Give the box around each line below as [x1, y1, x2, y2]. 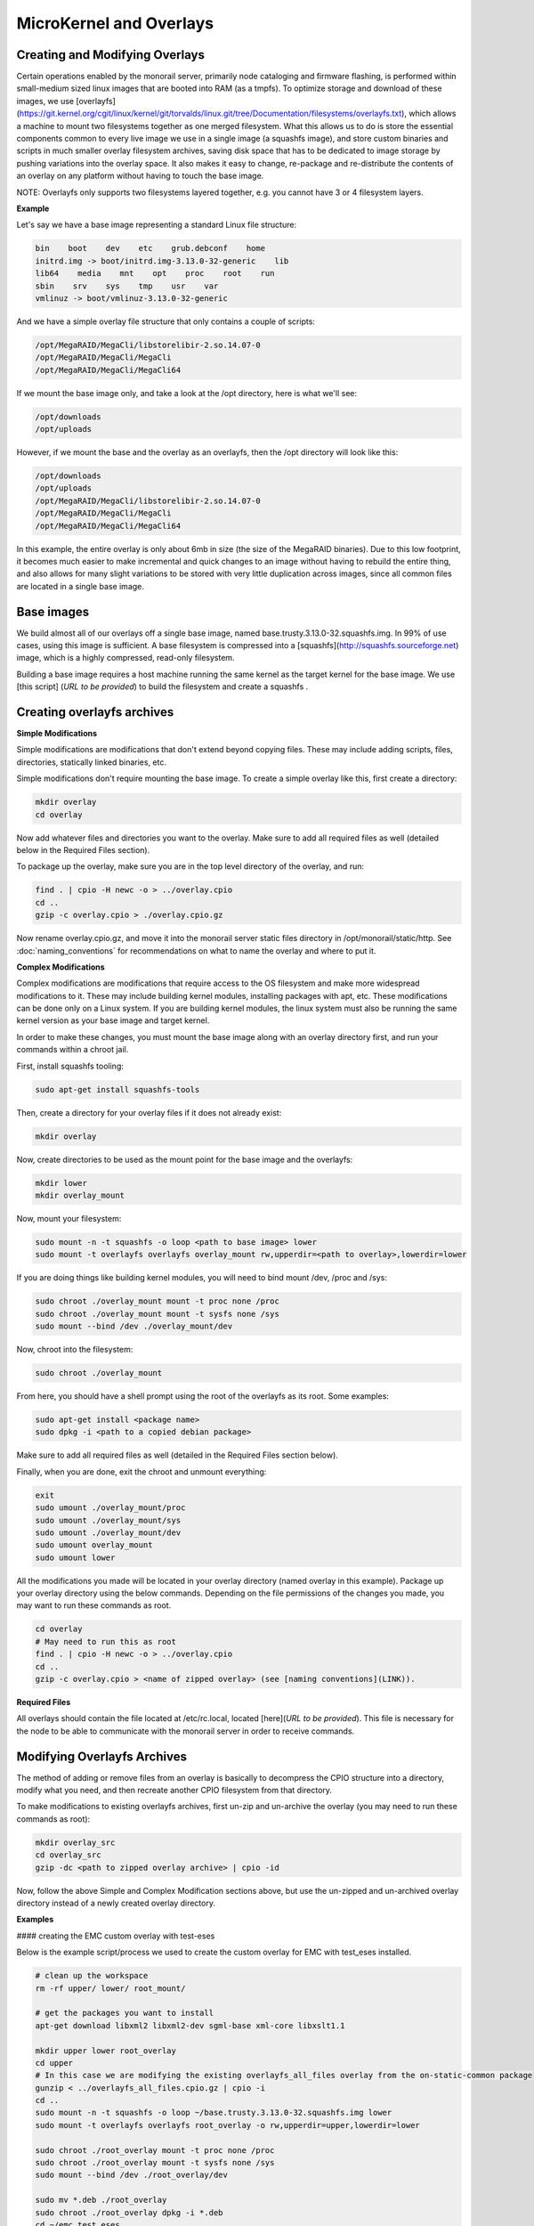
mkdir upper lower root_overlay [35, 2045, 177, 2056]
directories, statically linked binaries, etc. [16, 757, 166, 768]
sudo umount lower [35, 1552, 116, 1563]
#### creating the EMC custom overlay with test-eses [16, 1930, 215, 1941]
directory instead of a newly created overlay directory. [16, 1897, 215, 1909]
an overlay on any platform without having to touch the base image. [16, 170, 264, 182]
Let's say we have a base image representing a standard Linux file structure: [16, 219, 297, 231]
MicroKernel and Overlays [16, 13, 214, 33]
